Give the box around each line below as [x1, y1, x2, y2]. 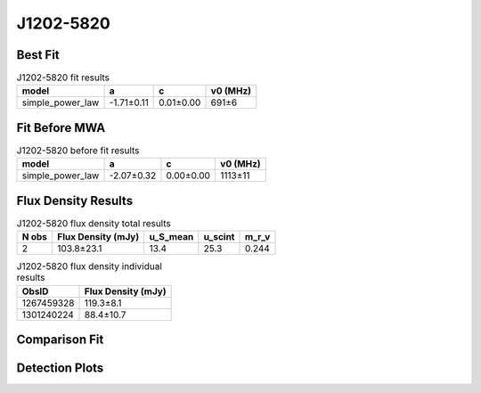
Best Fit [16, 47, 60, 62]
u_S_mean [149, 231, 194, 243]
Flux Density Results [16, 192, 134, 209]
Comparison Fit [16, 332, 104, 348]
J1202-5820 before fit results [16, 144, 140, 157]
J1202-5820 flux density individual [16, 260, 162, 273]
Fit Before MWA [16, 120, 106, 135]
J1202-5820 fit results [16, 71, 110, 84]
